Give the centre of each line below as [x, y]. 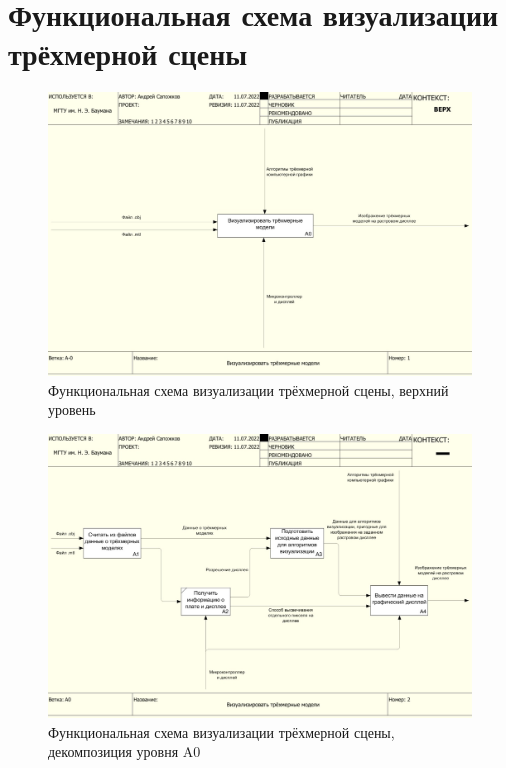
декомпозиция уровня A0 [124, 751]
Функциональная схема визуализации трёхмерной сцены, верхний [248, 389]
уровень [72, 409]
